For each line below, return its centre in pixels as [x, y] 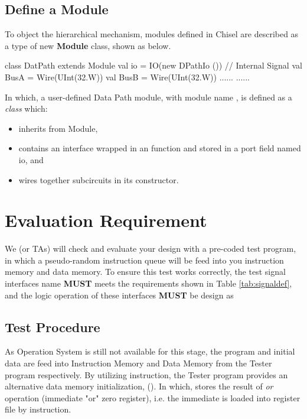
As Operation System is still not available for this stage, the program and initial [150, 351]
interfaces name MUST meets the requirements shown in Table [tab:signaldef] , [148, 283]
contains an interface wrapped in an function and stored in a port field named [160, 148]
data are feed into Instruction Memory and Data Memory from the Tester [138, 363]
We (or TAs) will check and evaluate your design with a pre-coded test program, [151, 249]
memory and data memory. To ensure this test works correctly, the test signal [145, 272]
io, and [31, 159]
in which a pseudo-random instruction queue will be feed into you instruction [144, 260]
